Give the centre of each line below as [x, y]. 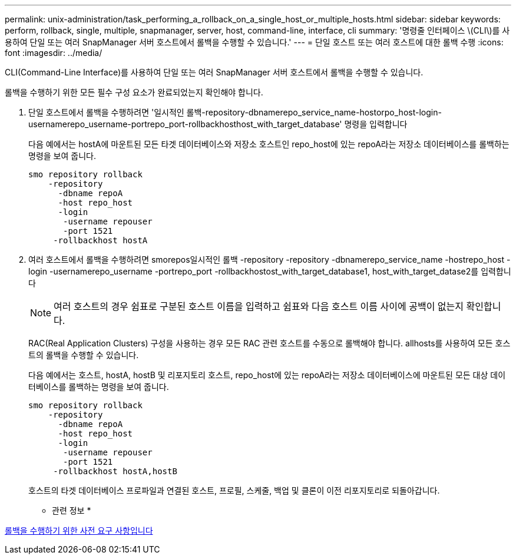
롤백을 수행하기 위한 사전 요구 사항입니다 [79, 530]
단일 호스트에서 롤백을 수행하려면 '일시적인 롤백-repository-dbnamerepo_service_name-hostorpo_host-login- [235, 112]
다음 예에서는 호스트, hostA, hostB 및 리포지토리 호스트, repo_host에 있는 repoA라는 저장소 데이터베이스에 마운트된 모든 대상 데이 [267, 375]
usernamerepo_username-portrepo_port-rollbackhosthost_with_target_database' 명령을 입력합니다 [218, 124]
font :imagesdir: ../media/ [54, 53]
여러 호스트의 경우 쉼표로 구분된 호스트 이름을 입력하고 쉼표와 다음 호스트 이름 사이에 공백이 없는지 [259, 306]
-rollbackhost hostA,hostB [115, 471]
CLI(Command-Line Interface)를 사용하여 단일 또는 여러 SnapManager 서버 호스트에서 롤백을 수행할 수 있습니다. [214, 72]
